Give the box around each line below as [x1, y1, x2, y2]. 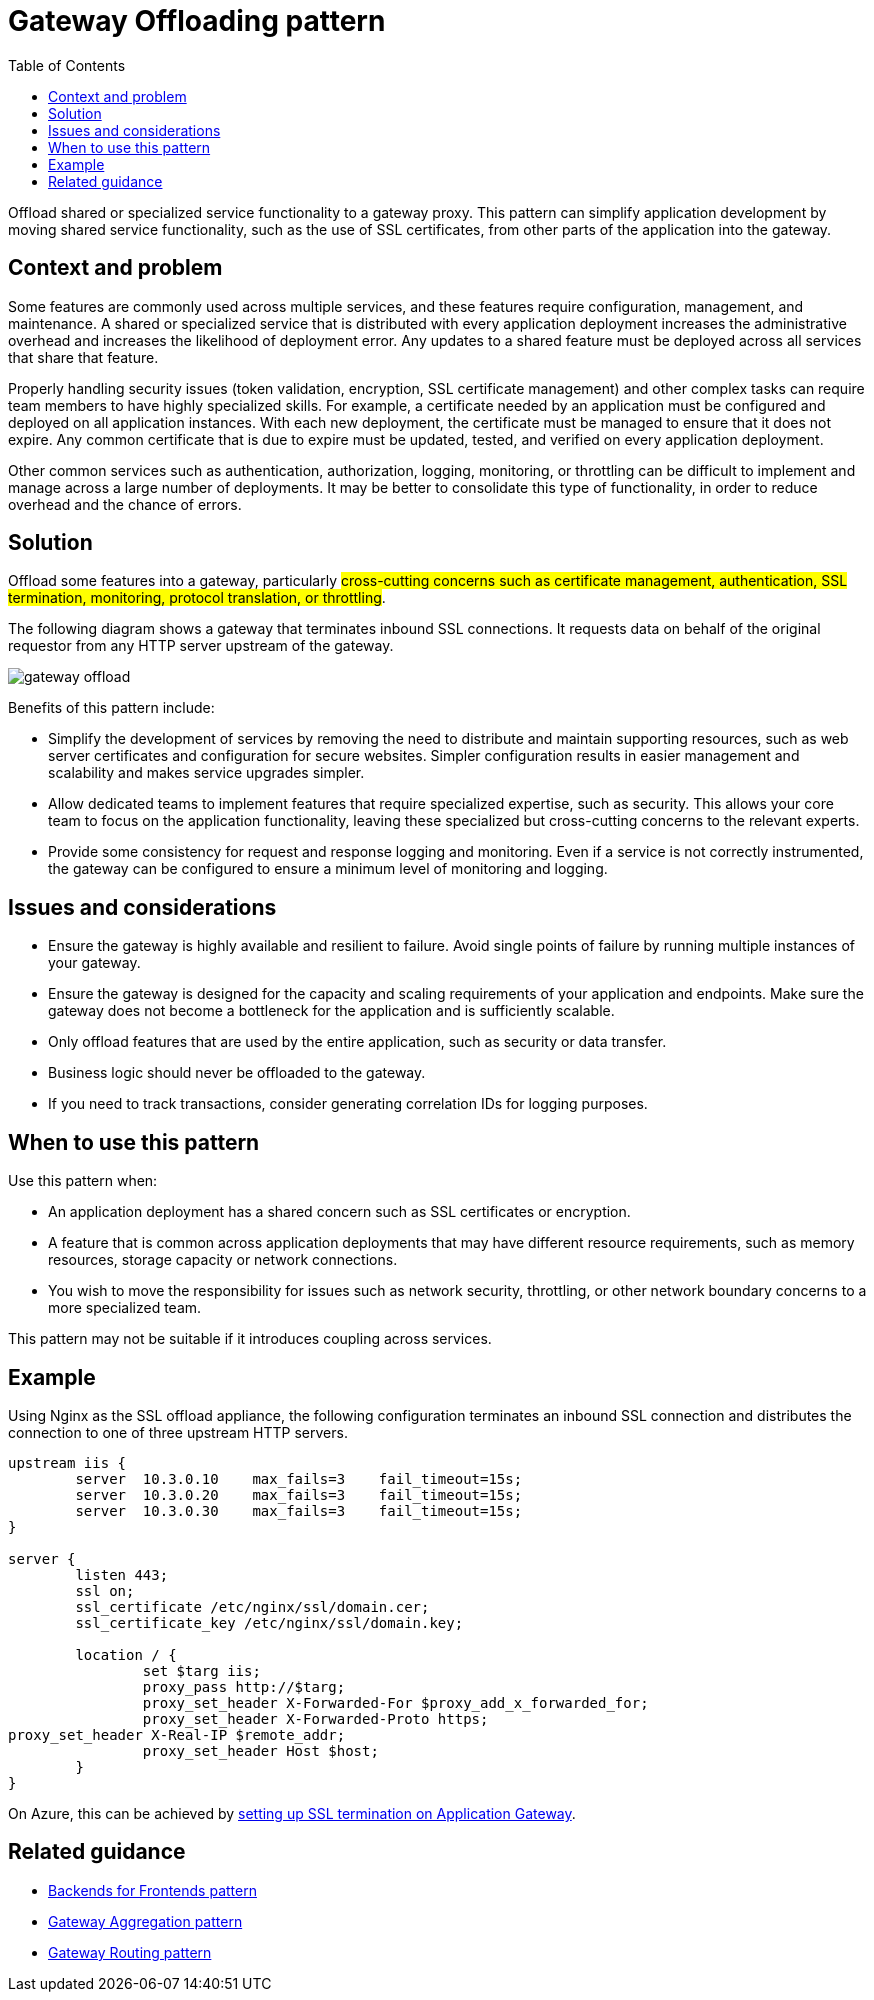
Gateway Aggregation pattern [48, 1912, 243, 1930]
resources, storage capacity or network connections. [48, 1251, 398, 1269]
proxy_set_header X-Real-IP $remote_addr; [8, 1726, 346, 1743]
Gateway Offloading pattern [8, 4, 386, 38]
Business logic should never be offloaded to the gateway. [48, 1064, 426, 1082]
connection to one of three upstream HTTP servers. [8, 1423, 348, 1441]
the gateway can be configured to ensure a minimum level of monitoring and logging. [48, 860, 608, 878]
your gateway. [48, 954, 141, 972]
